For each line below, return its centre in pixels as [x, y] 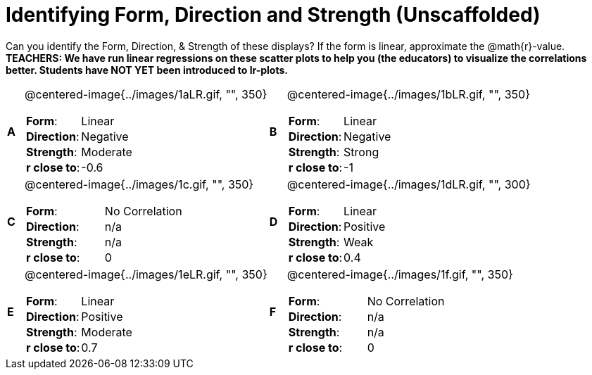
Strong [361, 152]
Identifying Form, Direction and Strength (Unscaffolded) [273, 15]
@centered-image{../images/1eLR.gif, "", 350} [146, 274]
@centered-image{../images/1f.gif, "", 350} [400, 274]
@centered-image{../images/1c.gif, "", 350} [139, 184]
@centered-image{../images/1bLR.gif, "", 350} [408, 94]
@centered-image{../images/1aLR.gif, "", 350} [146, 94]
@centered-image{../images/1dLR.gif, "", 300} [409, 184]
